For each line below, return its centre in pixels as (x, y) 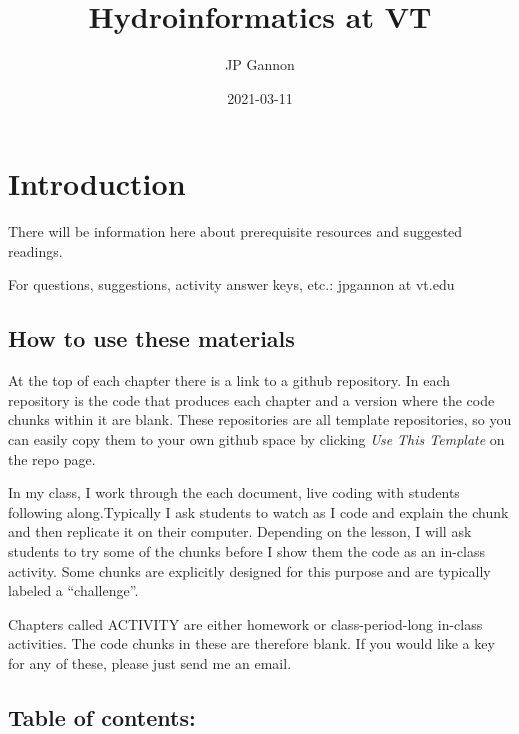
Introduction (97, 183)
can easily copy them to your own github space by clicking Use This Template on (256, 439)
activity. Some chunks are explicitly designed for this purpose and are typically (249, 570)
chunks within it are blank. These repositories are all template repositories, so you (260, 419)
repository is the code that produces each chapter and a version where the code (251, 399)
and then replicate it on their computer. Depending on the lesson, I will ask (240, 531)
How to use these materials (151, 338)
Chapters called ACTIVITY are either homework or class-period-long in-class (245, 623)
